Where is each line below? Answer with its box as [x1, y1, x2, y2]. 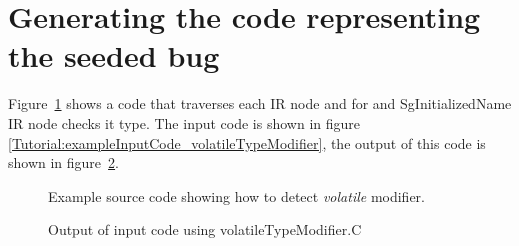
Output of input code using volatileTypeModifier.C [48, 219, 362, 240]
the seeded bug [8, 35, 220, 76]
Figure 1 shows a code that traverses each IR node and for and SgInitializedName [8, 93, 512, 114]
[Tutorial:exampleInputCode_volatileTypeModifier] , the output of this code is [8, 132, 486, 153]
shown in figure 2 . [8, 152, 119, 173]
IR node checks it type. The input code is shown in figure [8, 112, 361, 133]
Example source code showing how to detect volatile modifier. [48, 185, 425, 206]
